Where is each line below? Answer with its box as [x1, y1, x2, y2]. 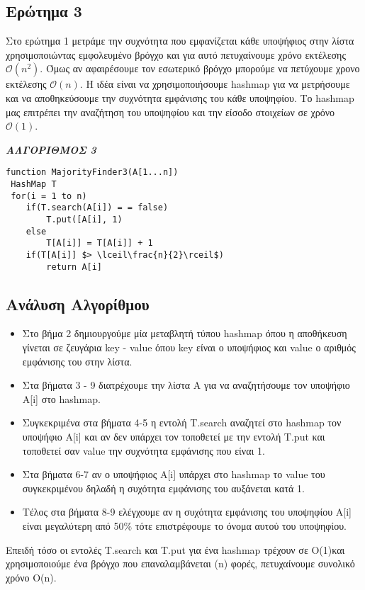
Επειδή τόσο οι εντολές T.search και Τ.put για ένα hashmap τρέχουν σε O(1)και [6, 542, 345, 557]
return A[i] [46, 261, 103, 272]
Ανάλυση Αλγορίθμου [6, 293, 150, 314]
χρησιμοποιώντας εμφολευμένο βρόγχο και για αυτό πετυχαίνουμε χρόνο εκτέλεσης [6, 47, 346, 62]
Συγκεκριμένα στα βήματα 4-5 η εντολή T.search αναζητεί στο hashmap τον [22, 415, 342, 430]
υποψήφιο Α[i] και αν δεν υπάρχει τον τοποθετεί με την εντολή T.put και [22, 429, 325, 444]
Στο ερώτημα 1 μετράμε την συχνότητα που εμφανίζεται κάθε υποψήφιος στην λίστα [6, 33, 354, 48]
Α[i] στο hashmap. [22, 391, 101, 406]
